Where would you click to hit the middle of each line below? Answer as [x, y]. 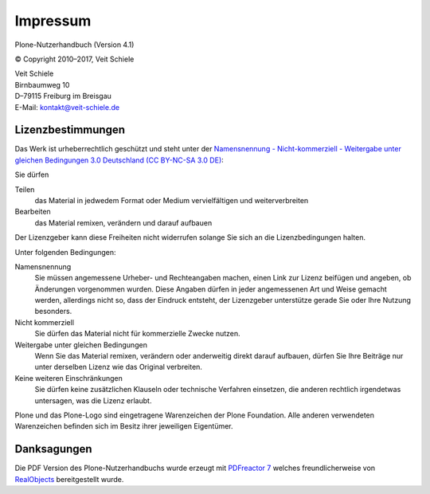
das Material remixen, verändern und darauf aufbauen [123, 222]
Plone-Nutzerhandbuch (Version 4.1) [74, 45]
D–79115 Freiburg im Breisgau [63, 96]
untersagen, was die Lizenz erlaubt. [93, 400]
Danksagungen [53, 449]
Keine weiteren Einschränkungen [68, 378]
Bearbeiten [33, 212]
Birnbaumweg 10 [42, 84]
